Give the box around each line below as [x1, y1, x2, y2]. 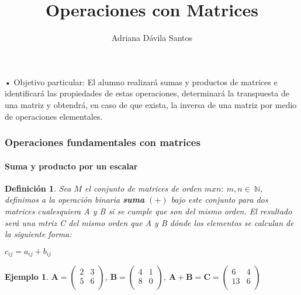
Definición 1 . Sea [5, 182, 71, 194]
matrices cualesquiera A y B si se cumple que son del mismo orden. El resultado [5, 204, 292, 217]
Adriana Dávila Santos [112, 32, 192, 44]
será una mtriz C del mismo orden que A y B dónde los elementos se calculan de [5, 216, 294, 228]
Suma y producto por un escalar [5, 159, 138, 172]
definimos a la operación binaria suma [5, 193, 145, 206]
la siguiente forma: [5, 228, 72, 240]
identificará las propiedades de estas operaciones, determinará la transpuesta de [5, 87, 289, 99]
